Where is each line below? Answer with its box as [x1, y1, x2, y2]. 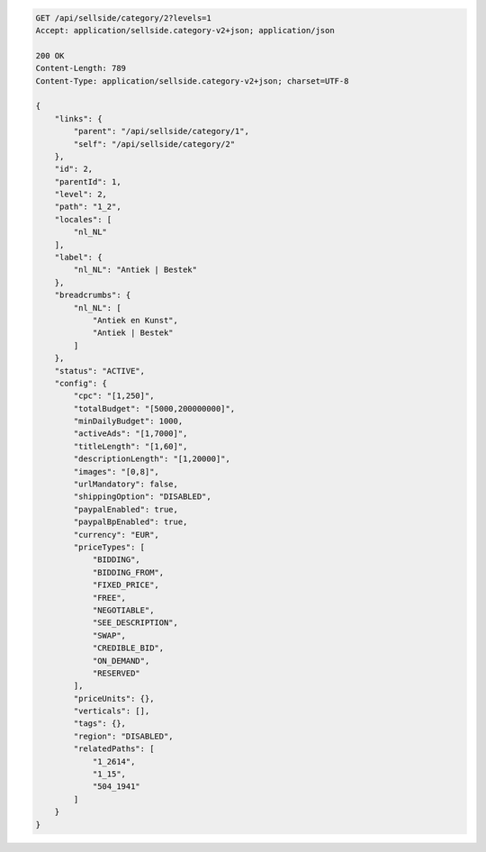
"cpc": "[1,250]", [73, 391, 155, 401]
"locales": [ [54, 214, 112, 224]
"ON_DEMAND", [92, 656, 150, 666]
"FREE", [92, 593, 126, 603]
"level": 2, [54, 189, 108, 200]
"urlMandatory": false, [73, 479, 179, 490]
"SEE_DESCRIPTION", [92, 618, 179, 628]
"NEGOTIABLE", [92, 604, 155, 615]
